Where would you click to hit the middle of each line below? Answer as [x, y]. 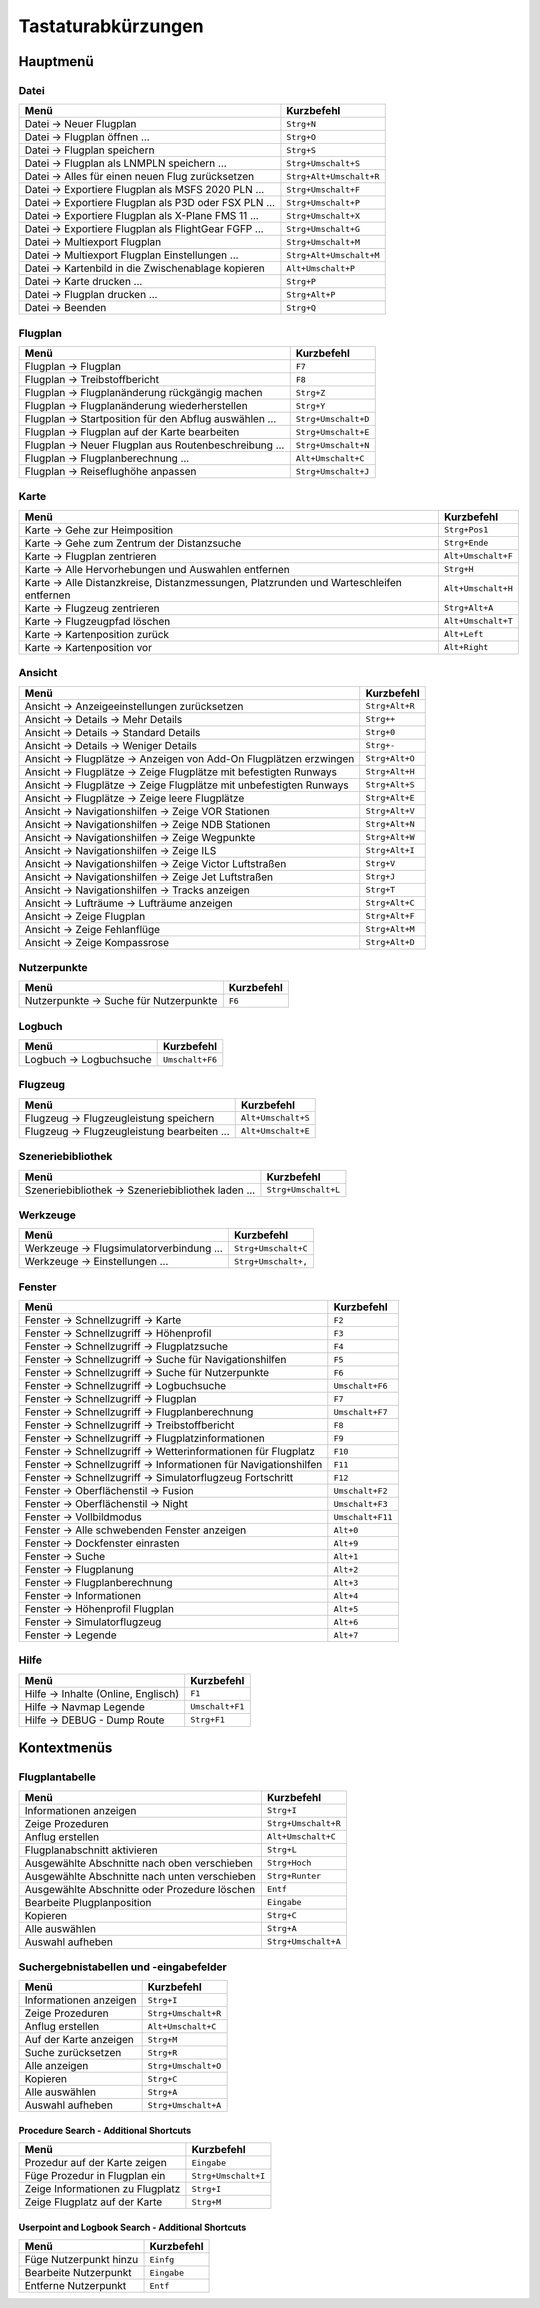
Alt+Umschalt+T [478, 621]
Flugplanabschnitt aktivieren [91, 1850]
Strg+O [301, 136]
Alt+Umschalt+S [275, 1118]
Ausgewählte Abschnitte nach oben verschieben [139, 1863]
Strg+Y [310, 405]
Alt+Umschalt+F [478, 556]
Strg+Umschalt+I [228, 2175]
